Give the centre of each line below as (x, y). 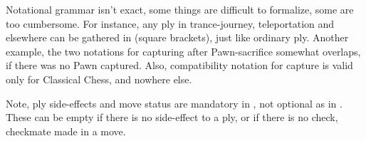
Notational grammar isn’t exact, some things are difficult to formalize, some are (180, 9)
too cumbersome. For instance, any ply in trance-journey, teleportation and (170, 23)
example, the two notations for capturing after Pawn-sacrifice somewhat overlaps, (183, 51)
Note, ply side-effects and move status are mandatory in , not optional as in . (174, 103)
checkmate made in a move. (66, 131)
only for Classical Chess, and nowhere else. (99, 79)
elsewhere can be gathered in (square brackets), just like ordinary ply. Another (177, 37)
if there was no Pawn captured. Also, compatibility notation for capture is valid (179, 65)
